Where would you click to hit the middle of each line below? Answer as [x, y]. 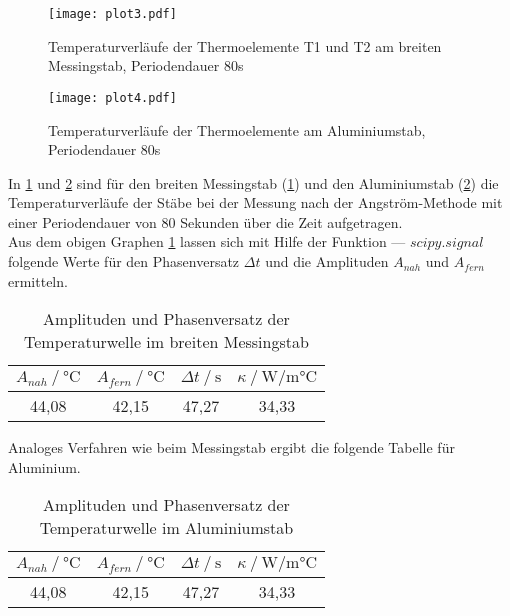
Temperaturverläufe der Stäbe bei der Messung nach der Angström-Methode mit [255, 202]
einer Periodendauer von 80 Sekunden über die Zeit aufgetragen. [205, 221]
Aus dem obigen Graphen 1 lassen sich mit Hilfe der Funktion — [207, 241]
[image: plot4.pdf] [112, 97]
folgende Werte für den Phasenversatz [124, 261]
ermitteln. [38, 280]
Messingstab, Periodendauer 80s [146, 65]
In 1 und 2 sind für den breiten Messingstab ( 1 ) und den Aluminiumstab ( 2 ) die [253, 182]
